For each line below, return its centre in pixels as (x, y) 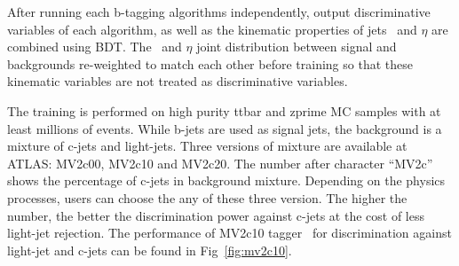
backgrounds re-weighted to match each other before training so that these (210, 63)
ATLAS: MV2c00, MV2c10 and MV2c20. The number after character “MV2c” (220, 163)
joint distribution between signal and (297, 47)
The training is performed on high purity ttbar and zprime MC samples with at (224, 110)
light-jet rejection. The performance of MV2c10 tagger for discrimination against (229, 233)
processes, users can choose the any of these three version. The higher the (207, 197)
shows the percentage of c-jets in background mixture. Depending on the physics (226, 180)
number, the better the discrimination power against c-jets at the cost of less (216, 215)
